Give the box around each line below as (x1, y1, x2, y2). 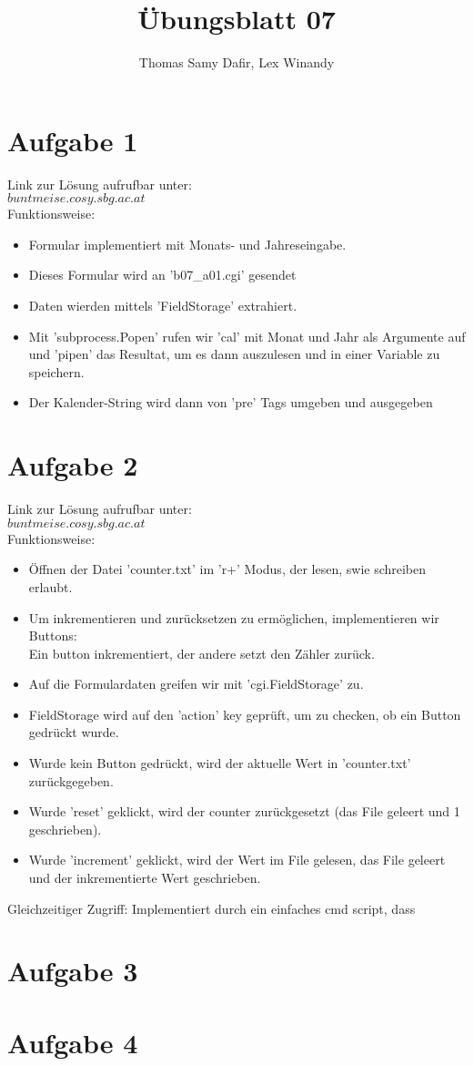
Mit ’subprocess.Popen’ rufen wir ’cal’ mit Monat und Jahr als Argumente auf (28, 326, 466, 345)
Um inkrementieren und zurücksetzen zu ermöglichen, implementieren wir (28, 608, 439, 627)
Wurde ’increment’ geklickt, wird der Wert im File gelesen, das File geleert (28, 850, 446, 869)
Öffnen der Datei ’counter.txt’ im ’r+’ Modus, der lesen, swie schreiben (28, 559, 427, 579)
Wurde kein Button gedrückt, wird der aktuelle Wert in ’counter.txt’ (28, 753, 411, 773)
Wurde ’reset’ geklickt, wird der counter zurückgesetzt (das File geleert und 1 (28, 802, 460, 821)
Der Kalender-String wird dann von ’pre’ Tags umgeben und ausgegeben (28, 393, 433, 412)
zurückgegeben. (28, 771, 114, 790)
